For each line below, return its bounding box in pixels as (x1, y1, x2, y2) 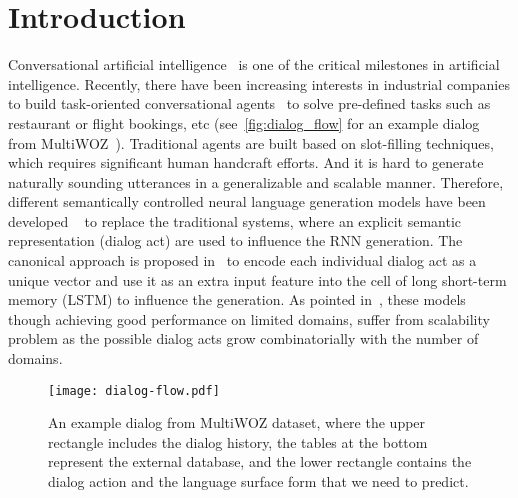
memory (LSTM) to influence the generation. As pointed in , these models (8, 289, 466, 310)
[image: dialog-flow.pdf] (48, 383, 220, 398)
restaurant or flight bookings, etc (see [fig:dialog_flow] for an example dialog (8, 112, 480, 133)
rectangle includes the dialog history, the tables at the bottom (48, 431, 428, 452)
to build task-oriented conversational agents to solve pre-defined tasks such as (8, 93, 491, 114)
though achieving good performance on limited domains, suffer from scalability (8, 308, 490, 329)
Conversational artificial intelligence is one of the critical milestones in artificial (8, 54, 500, 75)
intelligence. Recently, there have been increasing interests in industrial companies (8, 73, 510, 94)
